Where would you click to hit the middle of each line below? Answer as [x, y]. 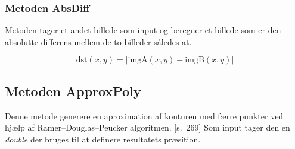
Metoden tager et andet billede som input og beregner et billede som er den [143, 30]
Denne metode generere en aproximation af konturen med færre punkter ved [144, 115]
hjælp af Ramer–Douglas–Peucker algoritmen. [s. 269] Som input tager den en [147, 127]
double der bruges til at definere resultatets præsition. [103, 139]
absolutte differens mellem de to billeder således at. [98, 41]
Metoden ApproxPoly [73, 91]
